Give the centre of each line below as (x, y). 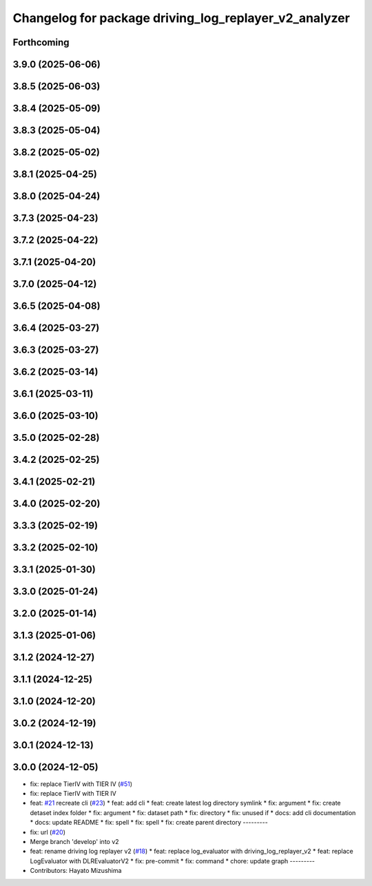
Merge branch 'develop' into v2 (75, 841)
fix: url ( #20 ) (48, 832)
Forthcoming (41, 42)
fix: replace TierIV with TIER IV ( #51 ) (81, 784)
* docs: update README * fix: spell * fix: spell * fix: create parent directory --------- (149, 823)
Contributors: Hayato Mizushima (76, 871)
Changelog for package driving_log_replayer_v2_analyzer (182, 18)
